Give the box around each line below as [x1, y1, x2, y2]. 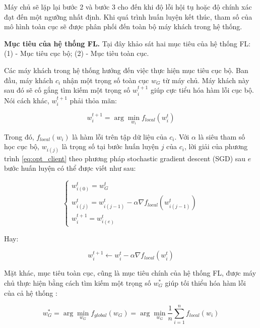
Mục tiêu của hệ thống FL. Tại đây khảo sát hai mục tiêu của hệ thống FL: [4, 38, 251, 48]
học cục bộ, [4, 141, 39, 152]
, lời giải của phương [184, 141, 248, 152]
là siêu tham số [198, 131, 245, 142]
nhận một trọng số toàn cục [62, 75, 149, 85]
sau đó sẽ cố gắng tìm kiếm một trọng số [4, 85, 131, 95]
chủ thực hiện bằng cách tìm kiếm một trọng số [4, 277, 151, 288]
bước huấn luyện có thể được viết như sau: [4, 163, 136, 173]
